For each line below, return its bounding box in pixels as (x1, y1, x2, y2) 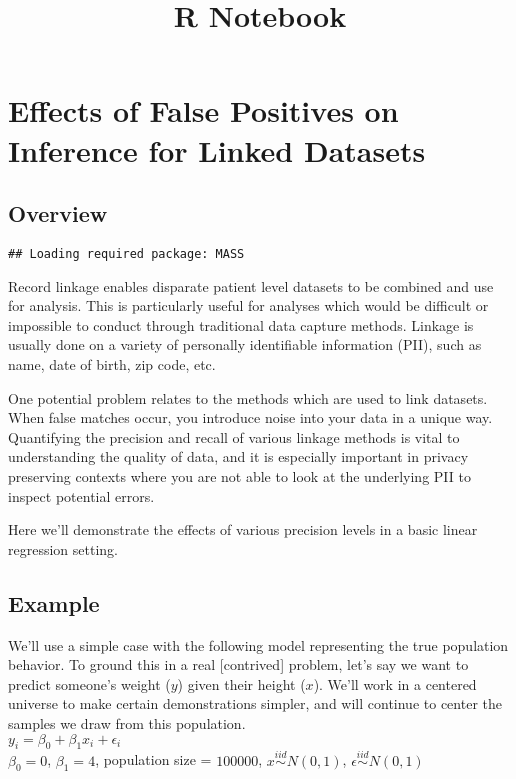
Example (8, 587, 100, 618)
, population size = (95, 749, 212, 770)
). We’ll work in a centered (313, 673, 477, 694)
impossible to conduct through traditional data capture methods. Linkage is (8, 314, 474, 335)
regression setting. (8, 538, 118, 559)
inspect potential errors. (8, 485, 155, 506)
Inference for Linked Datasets (8, 129, 426, 170)
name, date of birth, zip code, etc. (8, 353, 216, 374)
